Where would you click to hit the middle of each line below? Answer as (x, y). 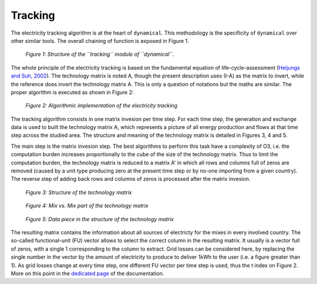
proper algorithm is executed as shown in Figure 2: (72, 92)
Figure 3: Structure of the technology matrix (79, 192)
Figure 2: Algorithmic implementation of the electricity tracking (101, 106)
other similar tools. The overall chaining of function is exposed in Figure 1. (100, 40)
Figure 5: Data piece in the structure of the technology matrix (100, 219)
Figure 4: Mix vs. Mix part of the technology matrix (87, 206)
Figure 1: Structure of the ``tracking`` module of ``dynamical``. (100, 54)
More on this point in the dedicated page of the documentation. (87, 273)
